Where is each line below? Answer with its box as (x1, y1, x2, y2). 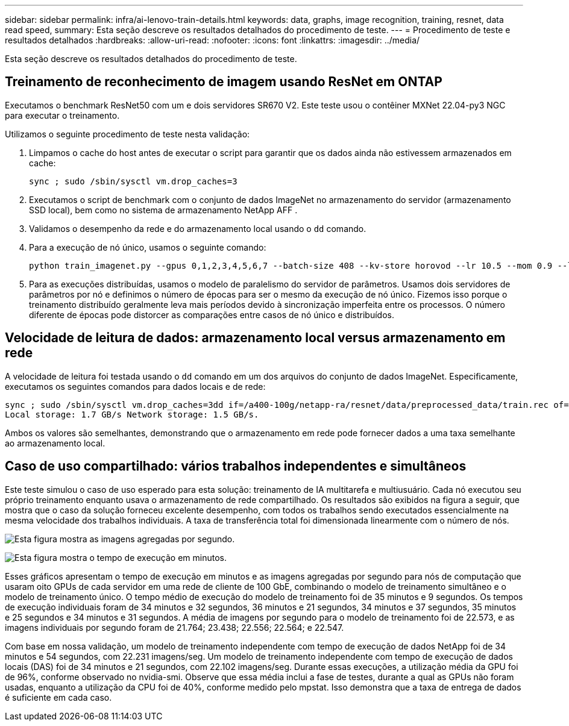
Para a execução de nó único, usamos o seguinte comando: (29, 242, 266, 252)
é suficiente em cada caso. (5, 692, 112, 703)
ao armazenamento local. (5, 437, 105, 448)
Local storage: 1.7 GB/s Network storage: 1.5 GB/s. (5, 409, 259, 419)
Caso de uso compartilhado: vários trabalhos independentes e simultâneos (5, 458, 467, 474)
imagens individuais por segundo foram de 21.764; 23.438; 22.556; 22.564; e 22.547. (5, 622, 344, 633)
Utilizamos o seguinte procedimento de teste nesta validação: (5, 128, 250, 139)
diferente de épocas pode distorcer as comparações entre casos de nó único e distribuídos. (29, 309, 394, 320)
